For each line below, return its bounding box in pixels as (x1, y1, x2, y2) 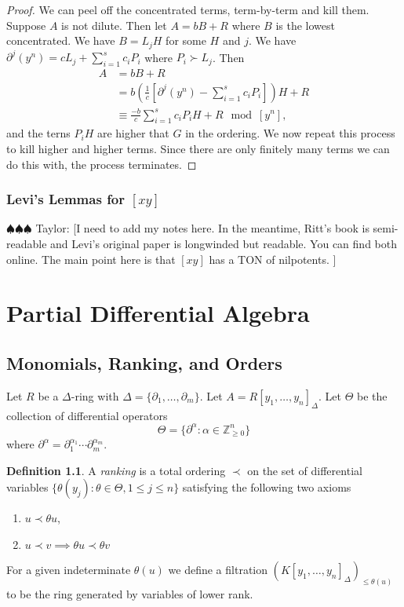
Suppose (6, 16, 46, 33)
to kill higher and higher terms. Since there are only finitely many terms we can (6, 140, 390, 156)
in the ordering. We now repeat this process (185, 125, 395, 141)
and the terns (6, 125, 71, 141)
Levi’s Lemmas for (6, 189, 126, 209)
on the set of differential (247, 462, 362, 478)
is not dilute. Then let (61, 16, 167, 33)
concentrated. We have (6, 32, 115, 49)
